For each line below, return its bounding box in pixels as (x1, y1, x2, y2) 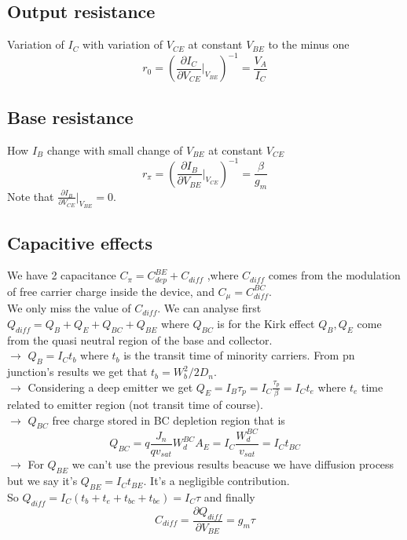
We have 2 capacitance (7, 267, 116, 283)
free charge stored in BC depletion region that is (52, 411, 285, 428)
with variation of (82, 36, 163, 53)
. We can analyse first (157, 300, 262, 316)
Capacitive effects (7, 230, 152, 254)
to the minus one (268, 36, 350, 53)
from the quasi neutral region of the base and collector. (7, 331, 273, 348)
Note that (7, 188, 54, 204)
